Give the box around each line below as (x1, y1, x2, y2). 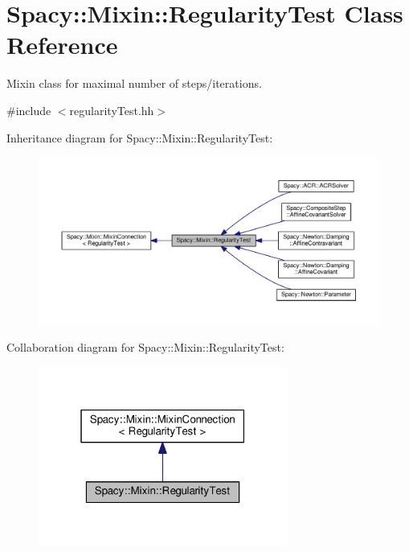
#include (6, 101, 51, 118)
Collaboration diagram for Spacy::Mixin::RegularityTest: (6, 338, 284, 355)
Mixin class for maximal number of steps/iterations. (6, 75, 262, 92)
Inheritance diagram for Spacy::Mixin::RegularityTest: (6, 129, 273, 146)
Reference (6, 28, 118, 61)
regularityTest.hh (69, 101, 154, 118)
